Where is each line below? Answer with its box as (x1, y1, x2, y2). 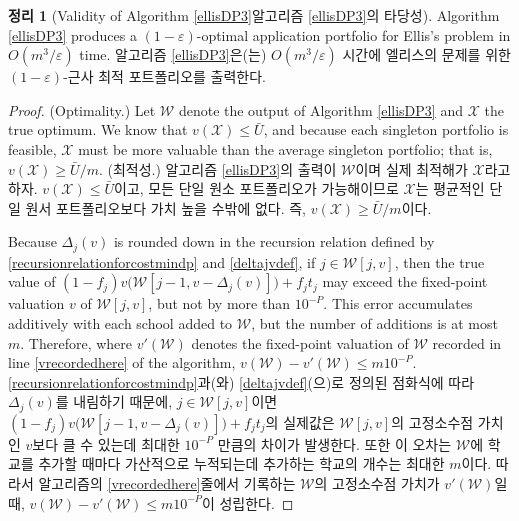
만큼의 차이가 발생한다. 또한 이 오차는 (217, 433, 452, 454)
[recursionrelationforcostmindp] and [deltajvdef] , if (8, 251, 316, 272)
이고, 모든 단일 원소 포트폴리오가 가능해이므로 (114, 178, 399, 199)
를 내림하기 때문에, (55, 391, 173, 412)
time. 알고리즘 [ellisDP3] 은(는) (79, 44, 267, 65)
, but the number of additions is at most (251, 312, 498, 333)
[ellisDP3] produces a (8, 24, 137, 45)
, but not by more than (148, 293, 290, 314)
